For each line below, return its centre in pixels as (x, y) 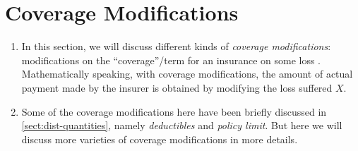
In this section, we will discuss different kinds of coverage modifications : (176, 46)
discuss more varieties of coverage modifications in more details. (160, 139)
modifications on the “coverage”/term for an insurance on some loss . (171, 60)
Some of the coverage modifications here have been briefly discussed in (174, 111)
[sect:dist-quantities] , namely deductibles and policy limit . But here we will (182, 125)
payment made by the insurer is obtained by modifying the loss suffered (177, 87)
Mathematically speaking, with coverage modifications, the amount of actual (187, 74)
